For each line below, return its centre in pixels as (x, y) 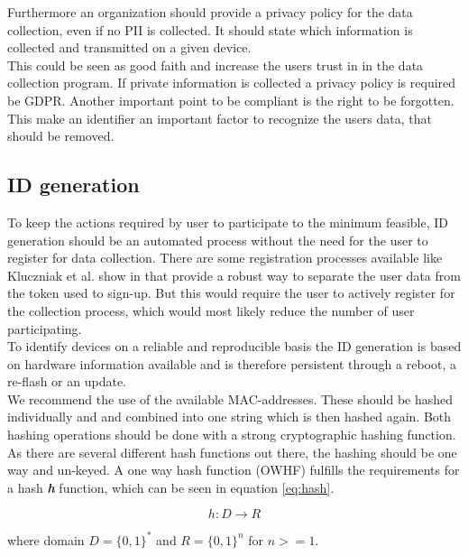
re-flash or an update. (67, 381)
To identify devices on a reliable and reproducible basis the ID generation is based (234, 346)
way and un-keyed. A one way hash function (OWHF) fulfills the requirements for (234, 470)
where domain (46, 539)
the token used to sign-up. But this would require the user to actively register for (231, 293)
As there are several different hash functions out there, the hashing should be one (232, 452)
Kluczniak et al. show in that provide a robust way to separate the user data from (234, 275)
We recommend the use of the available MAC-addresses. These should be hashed (230, 398)
